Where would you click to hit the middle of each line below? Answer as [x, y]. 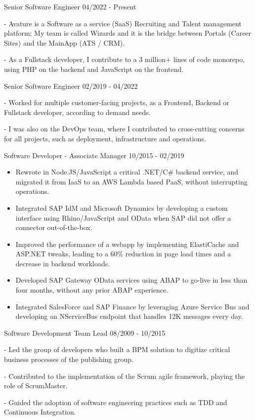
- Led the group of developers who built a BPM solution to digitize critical [117, 349]
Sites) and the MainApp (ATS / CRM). [64, 42]
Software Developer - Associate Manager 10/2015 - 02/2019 [94, 155]
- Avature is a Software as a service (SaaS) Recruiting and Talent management [123, 23]
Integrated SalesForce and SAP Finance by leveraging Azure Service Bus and [132, 306]
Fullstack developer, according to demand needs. [77, 112]
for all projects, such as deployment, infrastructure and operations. [105, 138]
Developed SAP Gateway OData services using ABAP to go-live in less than [131, 280]
